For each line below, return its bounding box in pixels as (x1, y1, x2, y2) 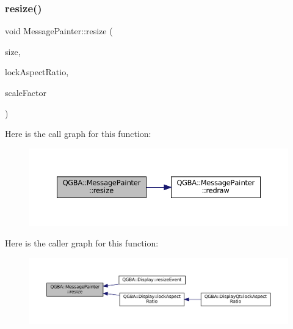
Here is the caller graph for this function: (5, 237, 159, 250)
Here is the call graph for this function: (5, 127, 151, 140)
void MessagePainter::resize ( (5, 24, 113, 37)
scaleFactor (5, 86, 46, 98)
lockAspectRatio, (5, 65, 69, 78)
